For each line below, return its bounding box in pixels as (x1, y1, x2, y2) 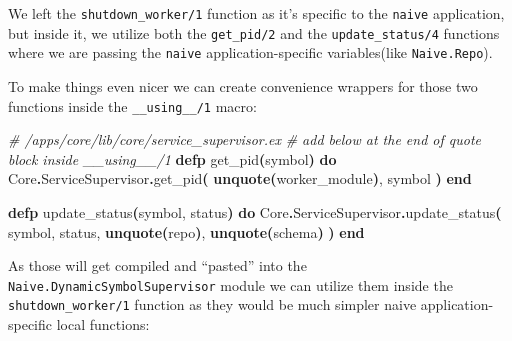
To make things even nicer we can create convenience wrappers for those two (8, 75, 478, 96)
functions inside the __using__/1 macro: (8, 95, 257, 116)
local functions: (56, 314, 150, 335)
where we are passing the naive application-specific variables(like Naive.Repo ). (8, 42, 493, 63)
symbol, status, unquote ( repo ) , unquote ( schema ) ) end (8, 221, 365, 242)
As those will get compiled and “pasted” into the (8, 255, 307, 276)
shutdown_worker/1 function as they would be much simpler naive (8, 294, 417, 315)
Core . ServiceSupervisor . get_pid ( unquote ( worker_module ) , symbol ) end (8, 168, 472, 189)
